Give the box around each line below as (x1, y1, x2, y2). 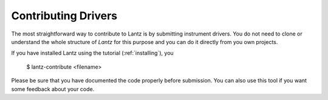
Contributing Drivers (11, 9, 118, 22)
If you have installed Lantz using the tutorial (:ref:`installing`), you (11, 49, 174, 57)
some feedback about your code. (11, 85, 95, 93)
